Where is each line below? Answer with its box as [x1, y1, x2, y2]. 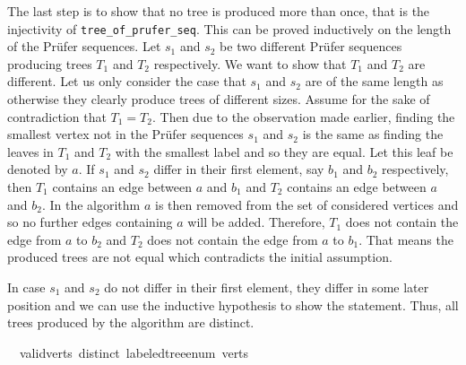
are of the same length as [305, 72, 444, 91]
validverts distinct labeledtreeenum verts [19, 343, 249, 361]
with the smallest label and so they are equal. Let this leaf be [115, 142, 453, 161]
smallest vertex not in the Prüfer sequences [7, 125, 244, 143]
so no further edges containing [7, 213, 173, 231]
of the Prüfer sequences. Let [7, 37, 161, 56]
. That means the [358, 230, 453, 248]
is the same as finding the [302, 125, 444, 143]
